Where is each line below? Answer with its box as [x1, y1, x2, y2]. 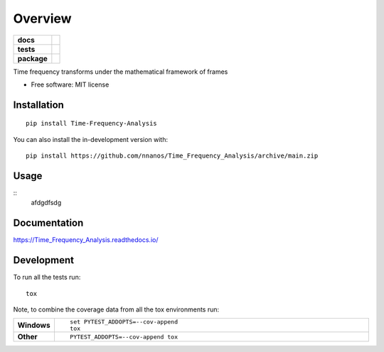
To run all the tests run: [13, 273, 81, 282]
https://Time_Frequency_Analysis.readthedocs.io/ [13, 236, 159, 244]
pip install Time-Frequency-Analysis [26, 119, 158, 128]
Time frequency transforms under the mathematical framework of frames [13, 67, 228, 76]
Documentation [13, 217, 84, 229]
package [17, 53, 48, 63]
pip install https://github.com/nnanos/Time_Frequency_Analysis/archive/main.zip [26, 152, 319, 160]
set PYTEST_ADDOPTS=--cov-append [70, 318, 178, 326]
